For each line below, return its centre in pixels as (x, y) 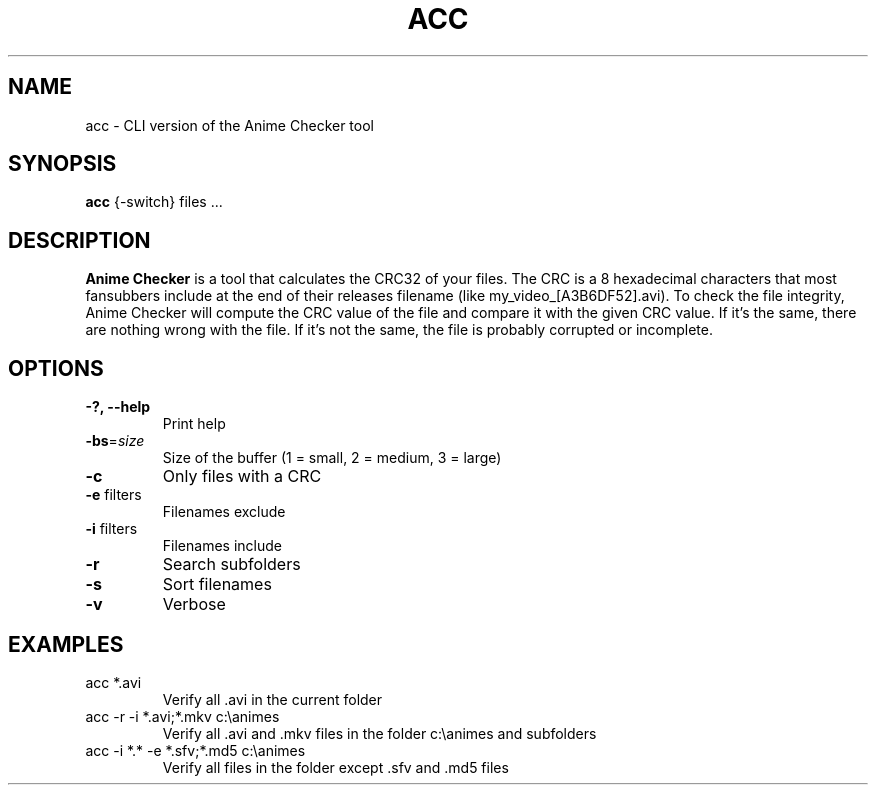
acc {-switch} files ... (154, 202)
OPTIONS (56, 368)
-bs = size (115, 441)
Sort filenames (217, 584)
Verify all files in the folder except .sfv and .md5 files (335, 767)
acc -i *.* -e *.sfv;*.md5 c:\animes (195, 750)
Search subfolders (231, 564)
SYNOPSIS (62, 164)
